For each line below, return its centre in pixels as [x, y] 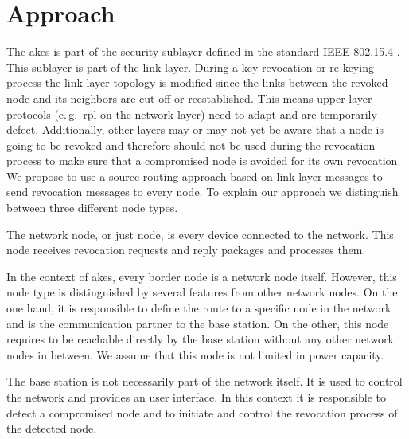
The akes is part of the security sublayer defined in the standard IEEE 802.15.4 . [203, 51]
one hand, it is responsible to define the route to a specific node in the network [199, 308]
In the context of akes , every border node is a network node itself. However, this [202, 276]
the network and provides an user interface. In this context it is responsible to [197, 397]
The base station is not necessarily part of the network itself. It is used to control [204, 381]
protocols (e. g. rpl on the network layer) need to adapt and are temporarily [192, 114]
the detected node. [52, 428]
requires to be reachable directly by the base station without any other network [200, 339]
